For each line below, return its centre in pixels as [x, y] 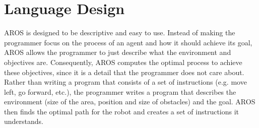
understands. [24, 121]
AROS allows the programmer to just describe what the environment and [118, 52]
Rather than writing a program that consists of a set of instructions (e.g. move [125, 82]
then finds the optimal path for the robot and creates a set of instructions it [122, 111]
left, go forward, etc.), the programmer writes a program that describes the [120, 91]
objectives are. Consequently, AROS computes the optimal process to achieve [123, 62]
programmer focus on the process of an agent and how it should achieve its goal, [128, 42]
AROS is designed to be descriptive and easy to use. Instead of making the [120, 33]
